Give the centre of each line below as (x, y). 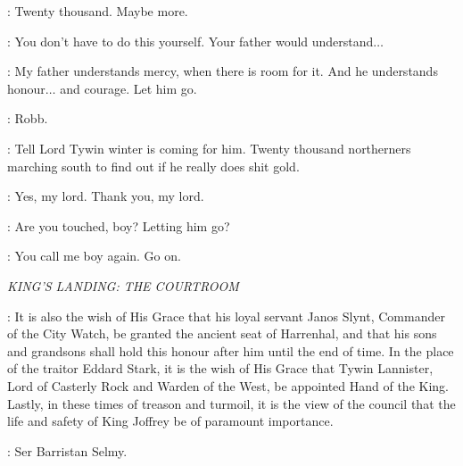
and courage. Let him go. (128, 88)
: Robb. (28, 118)
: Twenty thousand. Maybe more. (98, 11)
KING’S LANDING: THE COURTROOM (123, 285)
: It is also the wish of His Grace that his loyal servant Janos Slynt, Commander (226, 316)
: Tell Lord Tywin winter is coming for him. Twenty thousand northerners (209, 148)
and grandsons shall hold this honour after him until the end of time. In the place (231, 350)
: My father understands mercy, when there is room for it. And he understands (223, 71)
